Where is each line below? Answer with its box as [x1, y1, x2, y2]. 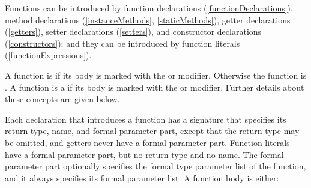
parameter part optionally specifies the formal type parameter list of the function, [5, 160, 306, 172]
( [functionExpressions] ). [5, 49, 92, 61]
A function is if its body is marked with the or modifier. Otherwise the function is [5, 68, 307, 81]
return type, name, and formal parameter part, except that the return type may [5, 124, 300, 137]
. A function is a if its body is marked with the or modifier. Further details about [5, 80, 304, 93]
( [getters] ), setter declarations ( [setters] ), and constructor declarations [5, 25, 262, 38]
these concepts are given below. [5, 92, 120, 105]
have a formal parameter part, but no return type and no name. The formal [5, 148, 284, 160]
